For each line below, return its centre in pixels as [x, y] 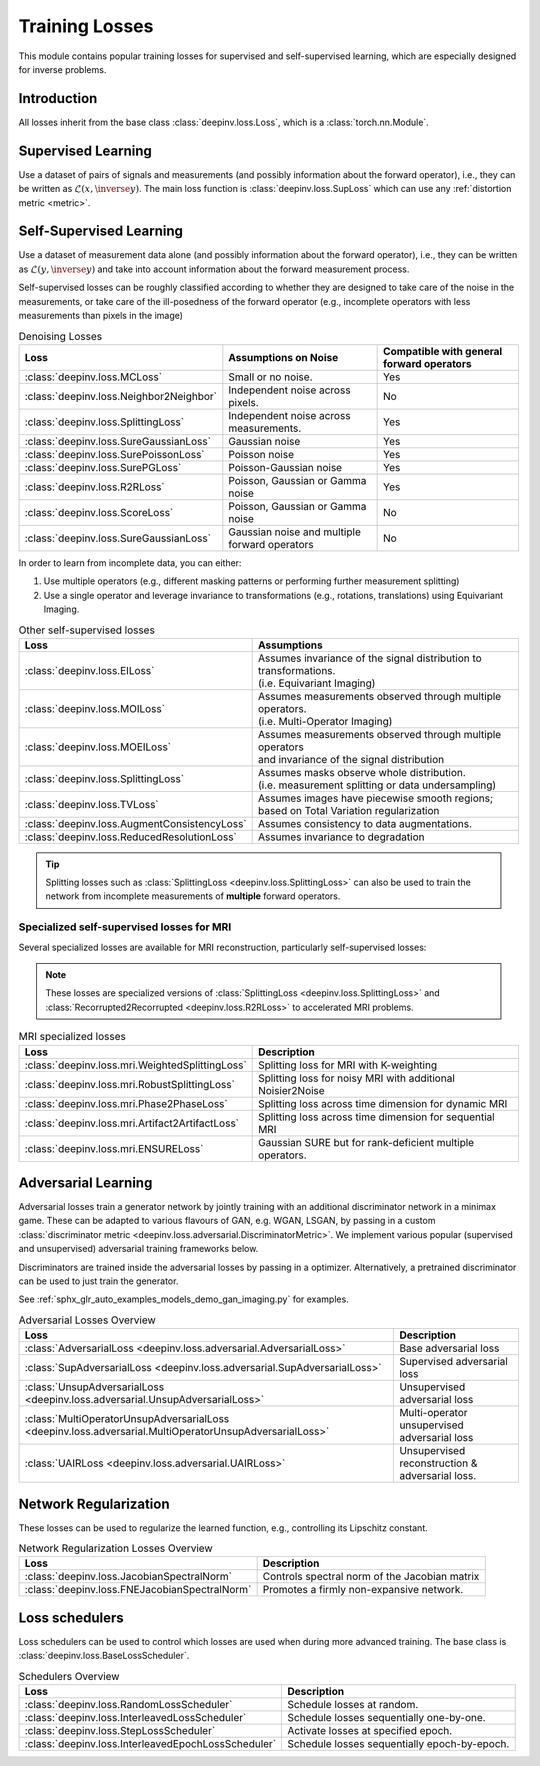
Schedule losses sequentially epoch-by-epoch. [398, 1744]
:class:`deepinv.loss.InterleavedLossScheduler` [135, 1718]
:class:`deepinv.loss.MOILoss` [94, 708]
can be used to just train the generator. [98, 1281]
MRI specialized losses [72, 1037]
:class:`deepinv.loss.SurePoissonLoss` [114, 454]
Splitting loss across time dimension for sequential [376, 1117]
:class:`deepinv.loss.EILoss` [89, 670]
